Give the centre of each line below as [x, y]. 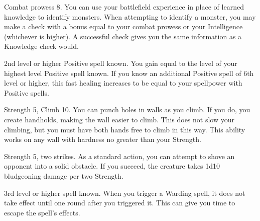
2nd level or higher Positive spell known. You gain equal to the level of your [121, 63]
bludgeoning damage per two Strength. [64, 175]
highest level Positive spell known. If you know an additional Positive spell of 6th [129, 73]
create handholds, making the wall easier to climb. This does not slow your [119, 119]
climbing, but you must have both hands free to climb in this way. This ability [125, 129]
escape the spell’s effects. [42, 212]
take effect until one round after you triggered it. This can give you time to [120, 203]
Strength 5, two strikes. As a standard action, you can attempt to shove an [119, 156]
